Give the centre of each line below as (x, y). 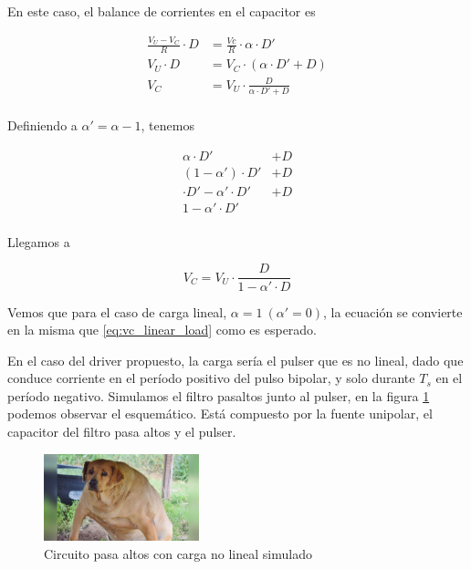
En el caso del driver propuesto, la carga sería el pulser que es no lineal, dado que (235, 360)
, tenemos (167, 125)
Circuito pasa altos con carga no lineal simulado (178, 553)
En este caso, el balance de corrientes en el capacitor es (162, 11)
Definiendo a (42, 125)
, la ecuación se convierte (392, 311)
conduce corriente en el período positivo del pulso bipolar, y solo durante (211, 378)
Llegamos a (39, 241)
